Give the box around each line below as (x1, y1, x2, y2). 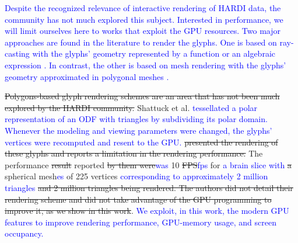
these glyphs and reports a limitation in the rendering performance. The (5, 147, 263, 159)
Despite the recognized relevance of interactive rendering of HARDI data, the (5, 2, 281, 13)
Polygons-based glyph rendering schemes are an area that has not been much (5, 90, 280, 102)
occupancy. (5, 227, 44, 239)
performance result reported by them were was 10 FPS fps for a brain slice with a (5, 158, 292, 171)
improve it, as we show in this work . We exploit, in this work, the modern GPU (5, 204, 289, 217)
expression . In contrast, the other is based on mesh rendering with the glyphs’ (5, 58, 286, 71)
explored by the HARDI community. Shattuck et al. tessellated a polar (5, 101, 258, 113)
